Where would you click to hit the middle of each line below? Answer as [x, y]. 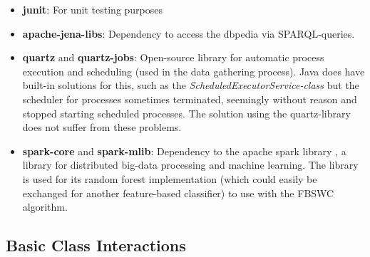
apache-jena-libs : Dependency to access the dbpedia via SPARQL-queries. [189, 33]
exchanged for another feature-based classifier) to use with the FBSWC [178, 193]
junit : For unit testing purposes [93, 9]
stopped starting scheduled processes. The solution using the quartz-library [186, 113]
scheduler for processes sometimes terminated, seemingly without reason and [190, 99]
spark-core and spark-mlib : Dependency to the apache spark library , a [184, 151]
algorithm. [45, 207]
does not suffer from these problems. [102, 127]
